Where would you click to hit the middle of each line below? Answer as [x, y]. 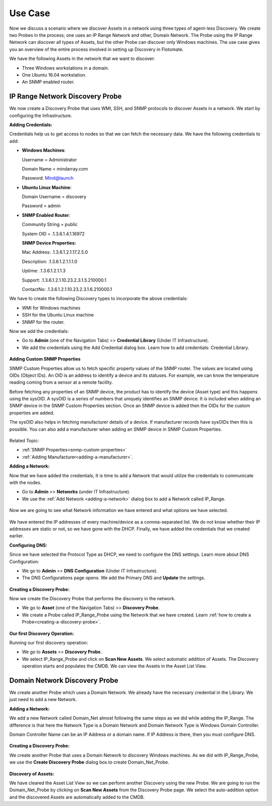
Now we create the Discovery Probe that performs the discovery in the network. [92, 599]
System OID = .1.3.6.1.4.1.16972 [53, 234]
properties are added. [32, 413]
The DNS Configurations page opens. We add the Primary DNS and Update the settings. [114, 578]
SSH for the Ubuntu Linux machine [58, 315]
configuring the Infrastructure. [41, 116]
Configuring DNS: [28, 545]
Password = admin [41, 206]
